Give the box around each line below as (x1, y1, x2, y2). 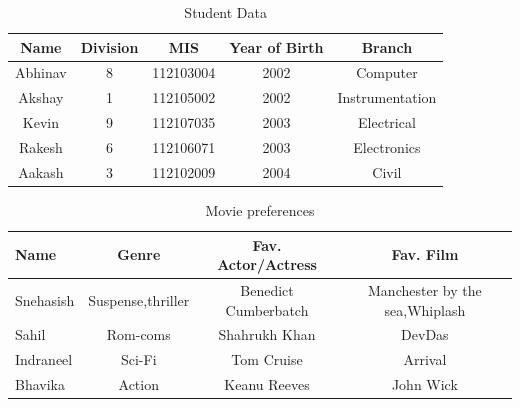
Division (80, 36, 139, 57)
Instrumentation (337, 87, 437, 108)
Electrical (358, 112, 416, 133)
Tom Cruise (231, 349, 303, 370)
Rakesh (18, 136, 63, 157)
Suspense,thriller (88, 289, 190, 310)
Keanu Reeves (224, 374, 310, 395)
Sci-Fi (120, 349, 157, 370)
